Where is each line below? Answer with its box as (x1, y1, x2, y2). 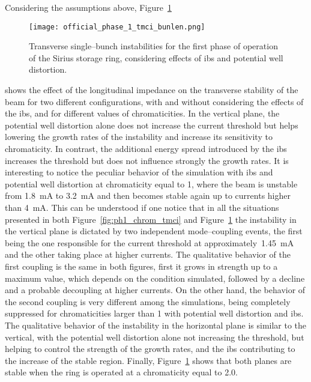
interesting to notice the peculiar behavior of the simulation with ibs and (5, 166, 273, 178)
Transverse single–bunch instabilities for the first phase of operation (29, 40, 278, 52)
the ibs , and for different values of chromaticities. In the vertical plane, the (5, 107, 280, 120)
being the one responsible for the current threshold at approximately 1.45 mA (5, 236, 294, 249)
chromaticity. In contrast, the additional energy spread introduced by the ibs (5, 142, 287, 154)
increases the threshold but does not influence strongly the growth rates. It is (5, 154, 289, 166)
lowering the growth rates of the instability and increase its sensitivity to (5, 130, 273, 143)
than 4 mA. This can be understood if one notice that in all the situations (5, 201, 279, 213)
